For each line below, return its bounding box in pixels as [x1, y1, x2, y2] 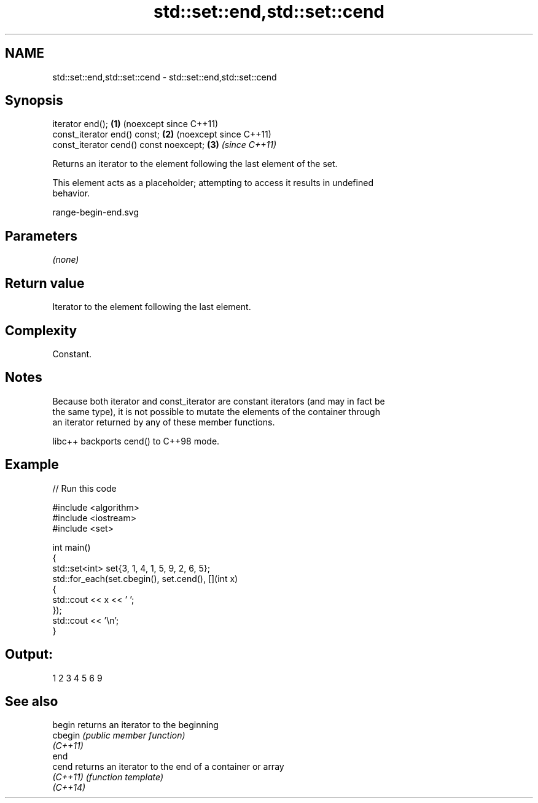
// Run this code [52, 483, 117, 494]
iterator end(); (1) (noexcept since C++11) [52, 118, 219, 130]
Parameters [5, 228, 77, 244]
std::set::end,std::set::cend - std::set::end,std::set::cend [52, 71, 277, 82]
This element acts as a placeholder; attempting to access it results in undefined [52, 177, 373, 188]
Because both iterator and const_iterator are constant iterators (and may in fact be [52, 395, 385, 406]
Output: [5, 646, 53, 662]
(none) [52, 254, 79, 265]
